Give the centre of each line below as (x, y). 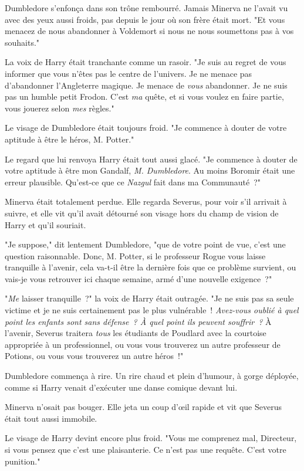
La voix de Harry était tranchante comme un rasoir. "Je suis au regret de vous (146, 62)
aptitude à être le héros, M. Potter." (70, 139)
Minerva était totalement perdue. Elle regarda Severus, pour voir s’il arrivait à (146, 201)
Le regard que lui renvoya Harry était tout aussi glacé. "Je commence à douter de (151, 159)
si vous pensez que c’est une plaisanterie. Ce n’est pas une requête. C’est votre (146, 449)
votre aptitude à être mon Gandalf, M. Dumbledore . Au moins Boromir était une (150, 170)
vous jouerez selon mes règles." (60, 108)
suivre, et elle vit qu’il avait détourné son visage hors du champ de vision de (142, 213)
